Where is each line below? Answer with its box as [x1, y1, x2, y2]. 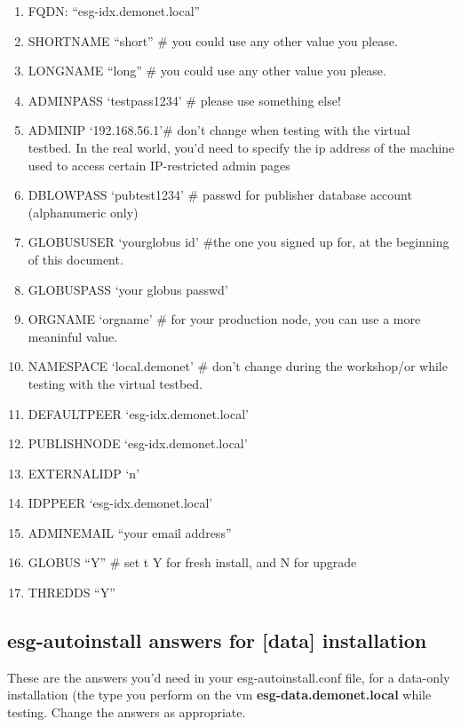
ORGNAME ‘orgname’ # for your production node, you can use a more [28, 310, 421, 328]
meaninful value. [28, 327, 118, 345]
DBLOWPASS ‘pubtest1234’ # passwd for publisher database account [28, 186, 412, 204]
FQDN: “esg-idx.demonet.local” [28, 2, 201, 20]
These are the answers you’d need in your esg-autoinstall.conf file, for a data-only [7, 668, 450, 686]
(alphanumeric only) [28, 202, 139, 221]
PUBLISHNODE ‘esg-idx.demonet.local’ [28, 434, 248, 453]
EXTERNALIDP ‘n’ [28, 463, 140, 482]
